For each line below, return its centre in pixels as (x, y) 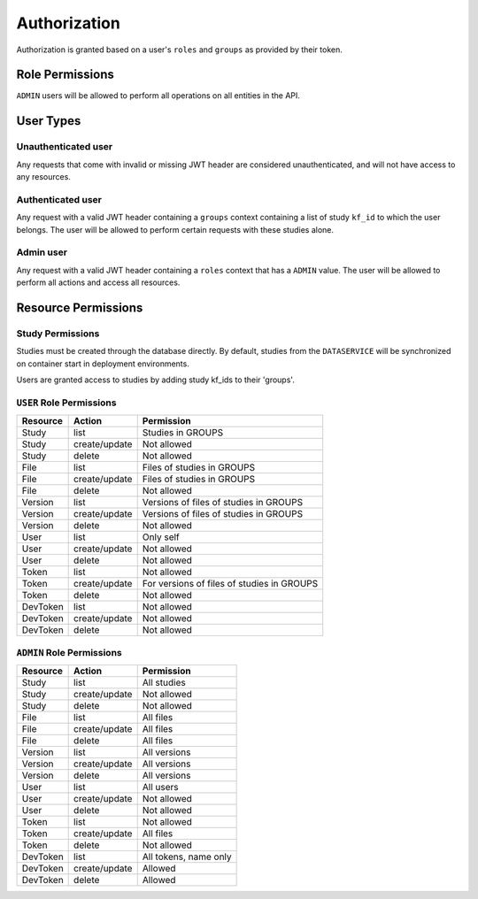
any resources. (43, 177)
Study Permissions (58, 334)
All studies (164, 682)
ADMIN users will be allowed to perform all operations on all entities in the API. (158, 96)
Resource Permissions (80, 307)
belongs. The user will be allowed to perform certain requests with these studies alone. (175, 229)
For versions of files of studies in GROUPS (230, 584)
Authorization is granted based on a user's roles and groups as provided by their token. (179, 50)
